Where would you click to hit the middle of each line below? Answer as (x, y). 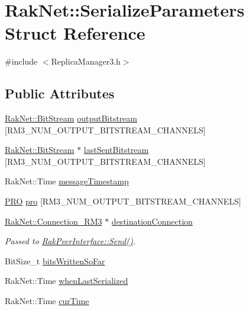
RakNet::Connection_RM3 (54, 221)
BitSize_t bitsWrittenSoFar (55, 261)
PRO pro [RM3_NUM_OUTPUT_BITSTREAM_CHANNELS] (123, 201)
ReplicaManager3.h (86, 61)
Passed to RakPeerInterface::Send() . (70, 241)
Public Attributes (60, 93)
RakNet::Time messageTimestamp (67, 181)
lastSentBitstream (116, 150)
